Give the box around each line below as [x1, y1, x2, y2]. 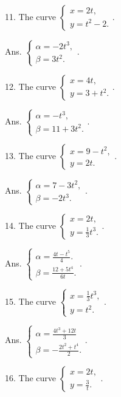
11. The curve [5, 10, 57, 22]
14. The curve [5, 219, 57, 231]
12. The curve [5, 80, 57, 92]
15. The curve [5, 295, 57, 308]
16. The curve [5, 372, 57, 384]
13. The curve [5, 149, 57, 162]
